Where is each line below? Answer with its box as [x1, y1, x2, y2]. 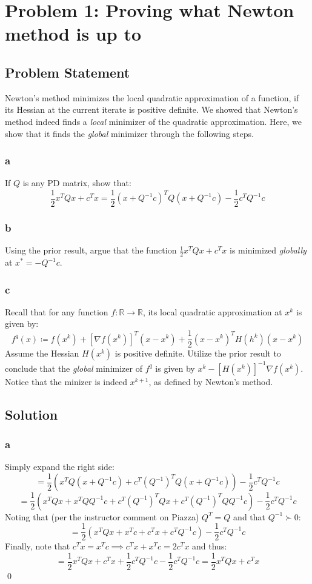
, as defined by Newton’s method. [148, 375, 273, 388]
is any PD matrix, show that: [22, 176, 131, 189]
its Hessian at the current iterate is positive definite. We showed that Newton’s [5, 103, 298, 116]
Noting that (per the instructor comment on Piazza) [5, 510, 199, 523]
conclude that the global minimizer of [5, 361, 142, 374]
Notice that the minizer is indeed [5, 375, 127, 388]
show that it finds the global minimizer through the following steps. [5, 127, 254, 139]
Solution [5, 404, 58, 423]
